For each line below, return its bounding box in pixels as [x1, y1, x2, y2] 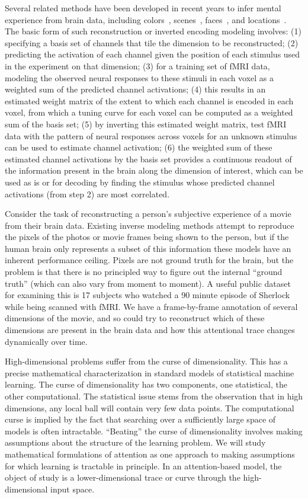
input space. [50, 482, 95, 495]
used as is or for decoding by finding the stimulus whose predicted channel [5, 175, 275, 188]
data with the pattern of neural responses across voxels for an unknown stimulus [5, 129, 297, 142]
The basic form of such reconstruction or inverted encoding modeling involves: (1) [5, 25, 302, 37]
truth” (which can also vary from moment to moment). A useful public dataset [5, 277, 291, 289]
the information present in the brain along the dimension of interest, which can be [5, 164, 303, 177]
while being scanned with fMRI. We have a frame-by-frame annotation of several [5, 300, 298, 312]
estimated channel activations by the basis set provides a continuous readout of [5, 152, 292, 165]
